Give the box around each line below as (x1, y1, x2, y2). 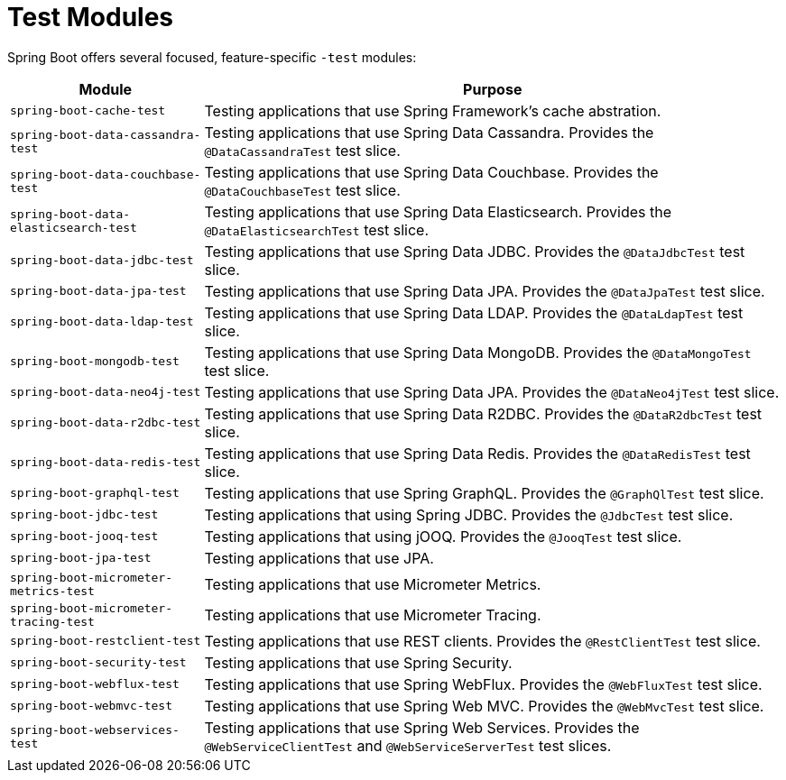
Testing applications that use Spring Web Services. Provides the (204, 718, 640, 737)
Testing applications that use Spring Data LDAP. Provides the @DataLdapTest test (204, 303, 744, 322)
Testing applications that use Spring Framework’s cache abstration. (204, 101, 661, 120)
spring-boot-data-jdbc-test (10, 253, 194, 268)
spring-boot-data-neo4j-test (10, 385, 201, 399)
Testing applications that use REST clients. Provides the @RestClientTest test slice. (204, 631, 761, 650)
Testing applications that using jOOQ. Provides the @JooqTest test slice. (204, 527, 682, 546)
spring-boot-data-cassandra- (10, 127, 201, 142)
